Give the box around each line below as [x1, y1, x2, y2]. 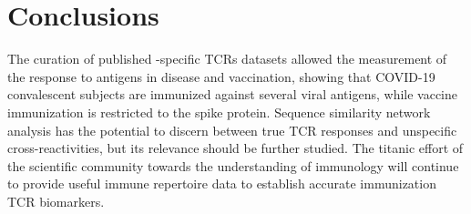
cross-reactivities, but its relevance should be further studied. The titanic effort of [7, 138, 464, 158]
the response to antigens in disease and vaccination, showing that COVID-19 [7, 66, 435, 86]
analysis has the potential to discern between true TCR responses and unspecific [7, 120, 457, 139]
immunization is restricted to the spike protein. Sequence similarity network [7, 102, 431, 121]
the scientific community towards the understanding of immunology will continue [7, 156, 459, 175]
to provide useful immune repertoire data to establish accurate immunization [7, 174, 436, 193]
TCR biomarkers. [7, 191, 105, 210]
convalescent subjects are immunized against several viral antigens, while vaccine [7, 85, 458, 104]
